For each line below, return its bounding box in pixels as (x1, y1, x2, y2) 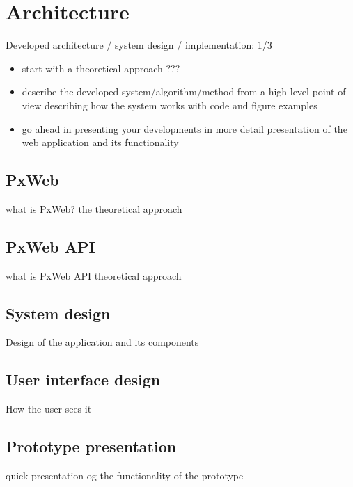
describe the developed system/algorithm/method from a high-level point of (22, 84, 346, 99)
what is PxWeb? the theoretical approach (6, 201, 182, 216)
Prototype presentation (6, 436, 177, 457)
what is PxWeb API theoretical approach (6, 268, 182, 282)
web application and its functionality (22, 135, 179, 150)
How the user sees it (6, 401, 92, 416)
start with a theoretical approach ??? (22, 61, 180, 75)
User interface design (6, 369, 161, 390)
